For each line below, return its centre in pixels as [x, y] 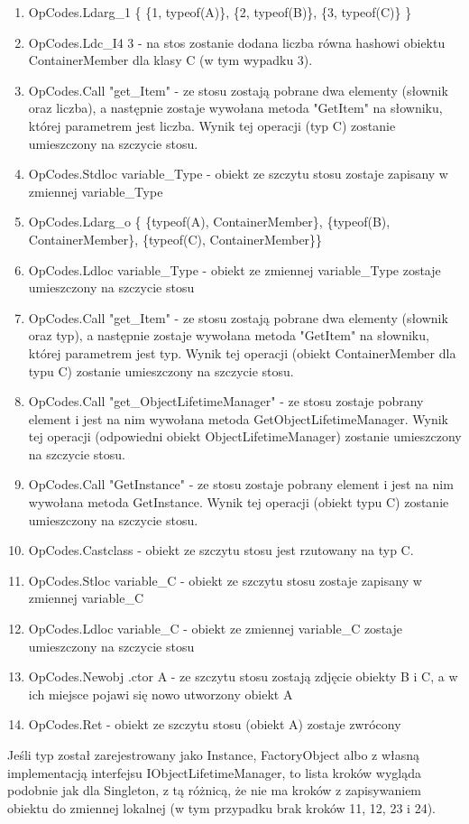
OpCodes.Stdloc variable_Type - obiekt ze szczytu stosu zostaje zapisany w [238, 174]
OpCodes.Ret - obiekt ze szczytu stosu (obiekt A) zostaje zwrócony [215, 724]
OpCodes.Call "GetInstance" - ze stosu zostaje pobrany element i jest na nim [241, 484]
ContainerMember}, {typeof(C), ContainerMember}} [175, 239]
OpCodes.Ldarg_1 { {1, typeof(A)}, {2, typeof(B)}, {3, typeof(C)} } [220, 12]
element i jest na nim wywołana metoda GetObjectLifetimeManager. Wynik [238, 418]
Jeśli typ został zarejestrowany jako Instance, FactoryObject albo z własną [214, 755]
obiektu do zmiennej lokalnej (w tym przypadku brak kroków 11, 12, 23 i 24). [221, 807]
